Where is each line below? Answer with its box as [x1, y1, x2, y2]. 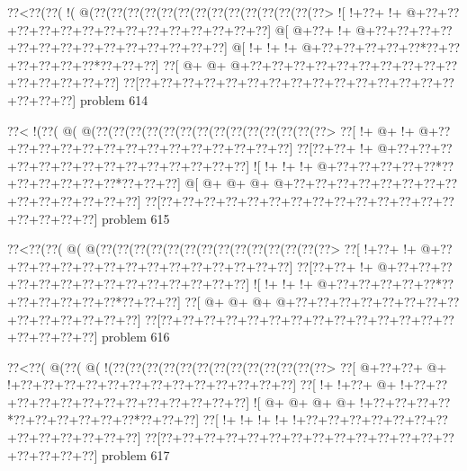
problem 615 [101, 209, 170, 227]
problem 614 [79, 90, 148, 109]
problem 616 [101, 327, 170, 346]
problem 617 [101, 445, 170, 464]
